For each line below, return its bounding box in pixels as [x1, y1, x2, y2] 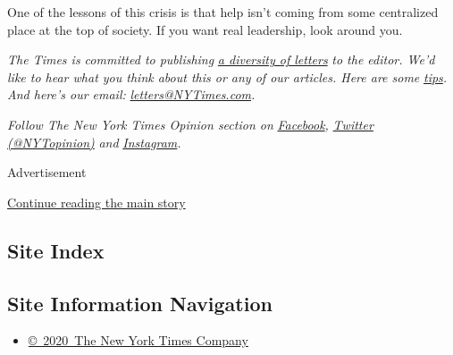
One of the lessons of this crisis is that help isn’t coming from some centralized [7, 3, 439, 21]
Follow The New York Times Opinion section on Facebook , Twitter [7, 114, 373, 133]
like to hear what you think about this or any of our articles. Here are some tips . [7, 67, 448, 86]
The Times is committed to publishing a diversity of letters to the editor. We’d [7, 50, 435, 69]
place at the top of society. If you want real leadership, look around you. [7, 20, 403, 38]
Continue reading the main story [7, 192, 186, 211]
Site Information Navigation [7, 289, 273, 317]
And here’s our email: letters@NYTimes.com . [7, 85, 256, 104]
